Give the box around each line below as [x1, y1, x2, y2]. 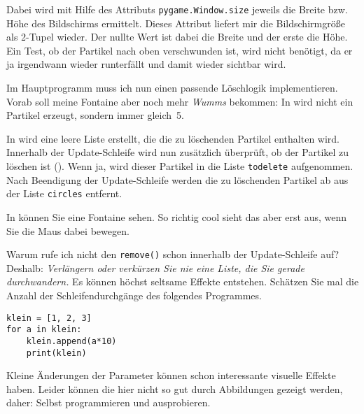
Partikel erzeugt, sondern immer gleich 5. [6, 108, 184, 122]
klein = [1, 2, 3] [6, 313, 92, 323]
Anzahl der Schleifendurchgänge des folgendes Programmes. [6, 287, 262, 302]
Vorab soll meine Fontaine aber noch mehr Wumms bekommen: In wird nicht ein [6, 94, 353, 108]
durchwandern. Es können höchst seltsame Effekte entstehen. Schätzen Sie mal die [6, 274, 359, 289]
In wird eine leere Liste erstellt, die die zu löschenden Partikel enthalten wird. [6, 131, 340, 145]
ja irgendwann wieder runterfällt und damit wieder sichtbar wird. [6, 57, 286, 71]
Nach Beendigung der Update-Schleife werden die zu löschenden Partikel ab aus [6, 172, 349, 187]
